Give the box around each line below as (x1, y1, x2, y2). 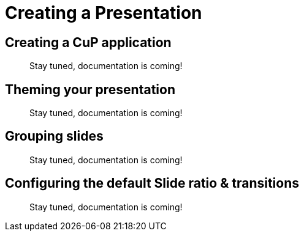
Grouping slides (5, 128, 104, 144)
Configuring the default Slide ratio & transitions (5, 175, 300, 191)
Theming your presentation (5, 81, 175, 97)
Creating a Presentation (5, 2, 202, 23)
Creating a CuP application (5, 34, 172, 50)
